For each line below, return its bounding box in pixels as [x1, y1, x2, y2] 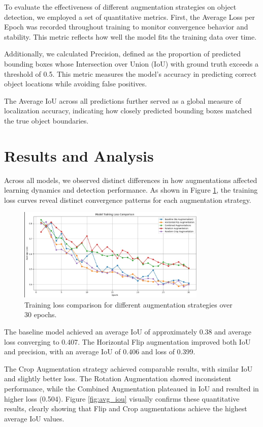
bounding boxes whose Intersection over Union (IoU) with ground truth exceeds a [4, 58, 258, 69]
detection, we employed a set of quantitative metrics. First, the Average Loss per [4, 11, 255, 22]
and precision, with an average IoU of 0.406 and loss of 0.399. [4, 346, 195, 357]
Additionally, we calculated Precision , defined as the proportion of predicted [4, 48, 241, 59]
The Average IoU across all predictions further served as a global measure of [4, 95, 241, 106]
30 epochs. [24, 309, 57, 320]
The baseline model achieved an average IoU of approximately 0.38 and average [4, 326, 252, 337]
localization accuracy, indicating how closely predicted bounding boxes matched [4, 105, 252, 116]
